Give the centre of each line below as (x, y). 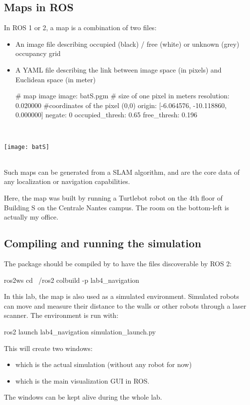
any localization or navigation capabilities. (67, 181)
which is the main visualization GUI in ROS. (82, 380)
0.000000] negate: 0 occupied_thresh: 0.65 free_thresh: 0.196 (106, 115)
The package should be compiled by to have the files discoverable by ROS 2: (118, 263)
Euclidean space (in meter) (56, 79)
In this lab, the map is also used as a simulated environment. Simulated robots (122, 296)
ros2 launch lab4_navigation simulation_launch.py (80, 331)
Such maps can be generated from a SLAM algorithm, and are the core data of (122, 172)
